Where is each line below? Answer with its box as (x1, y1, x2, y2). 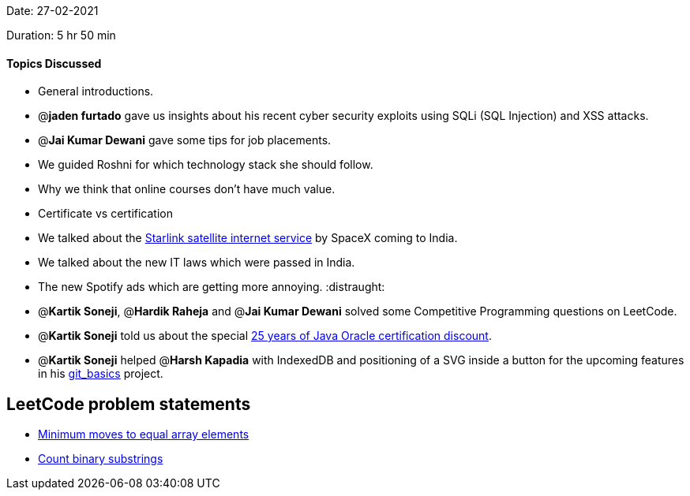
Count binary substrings (38, 452, 163, 466)
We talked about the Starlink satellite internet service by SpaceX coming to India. (38, 231, 458, 245)
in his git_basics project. (38, 367, 163, 381)
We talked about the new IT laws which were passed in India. (38, 255, 355, 270)
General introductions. (38, 84, 154, 99)
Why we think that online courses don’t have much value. (38, 182, 336, 196)
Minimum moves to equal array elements (38, 427, 249, 442)
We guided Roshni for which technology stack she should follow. (38, 158, 373, 172)
